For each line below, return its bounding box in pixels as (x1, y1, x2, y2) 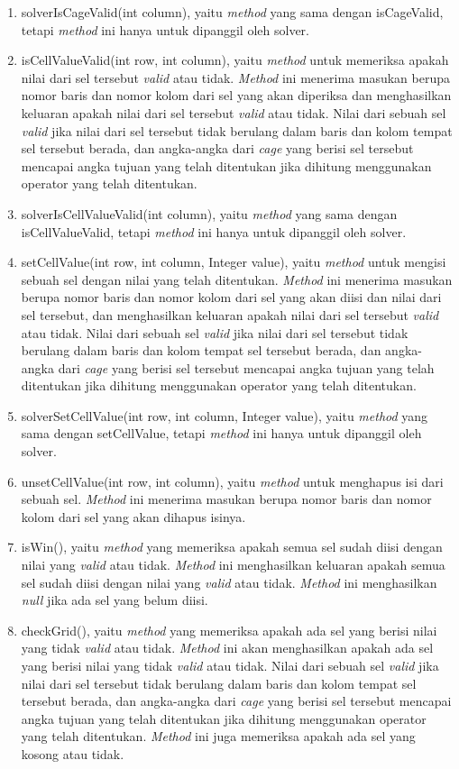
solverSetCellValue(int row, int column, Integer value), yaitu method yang (21, 406, 428, 425)
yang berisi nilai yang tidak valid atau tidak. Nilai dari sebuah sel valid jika (21, 656, 439, 674)
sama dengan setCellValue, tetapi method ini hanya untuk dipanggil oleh (21, 424, 422, 443)
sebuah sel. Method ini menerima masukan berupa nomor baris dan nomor (21, 490, 432, 508)
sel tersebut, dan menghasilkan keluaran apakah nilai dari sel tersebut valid (21, 305, 439, 324)
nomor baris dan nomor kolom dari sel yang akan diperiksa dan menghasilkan (21, 86, 452, 105)
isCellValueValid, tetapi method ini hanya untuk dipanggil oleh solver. (21, 222, 407, 241)
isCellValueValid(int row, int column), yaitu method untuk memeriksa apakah (21, 50, 449, 69)
